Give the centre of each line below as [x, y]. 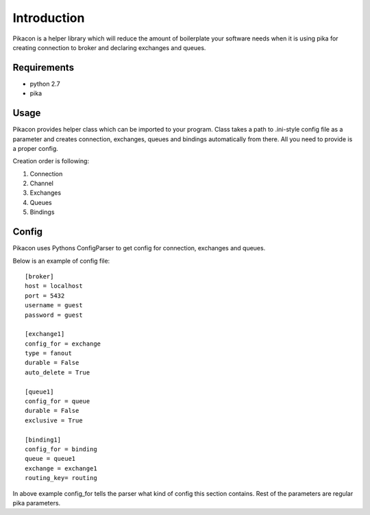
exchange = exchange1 [61, 468]
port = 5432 [45, 296]
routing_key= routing [61, 478]
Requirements [44, 68]
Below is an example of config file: [61, 261]
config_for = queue [58, 402]
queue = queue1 [50, 459]
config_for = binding [61, 449]
